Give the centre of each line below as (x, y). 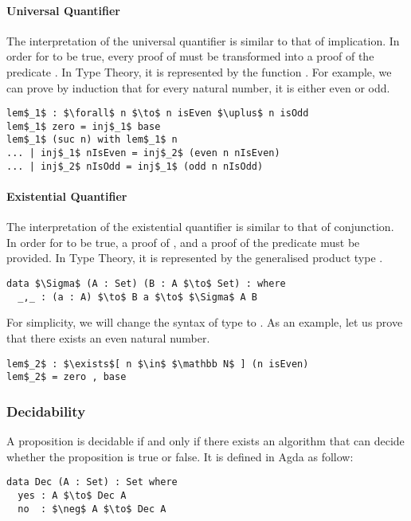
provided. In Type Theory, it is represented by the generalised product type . (195, 258)
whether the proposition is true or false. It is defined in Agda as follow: (180, 456)
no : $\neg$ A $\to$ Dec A (92, 509)
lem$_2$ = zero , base (67, 377)
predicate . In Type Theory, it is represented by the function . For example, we (199, 71)
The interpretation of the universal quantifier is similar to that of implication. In (203, 40)
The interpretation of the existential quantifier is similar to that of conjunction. (200, 227)
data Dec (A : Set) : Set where (92, 482)
